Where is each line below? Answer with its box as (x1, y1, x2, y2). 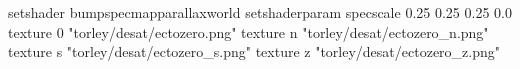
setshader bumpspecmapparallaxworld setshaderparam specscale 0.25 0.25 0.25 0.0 (8, 2, 512, 22)
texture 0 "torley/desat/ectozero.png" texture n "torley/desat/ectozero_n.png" (8, 21, 489, 42)
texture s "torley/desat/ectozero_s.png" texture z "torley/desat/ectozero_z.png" (8, 41, 500, 62)
